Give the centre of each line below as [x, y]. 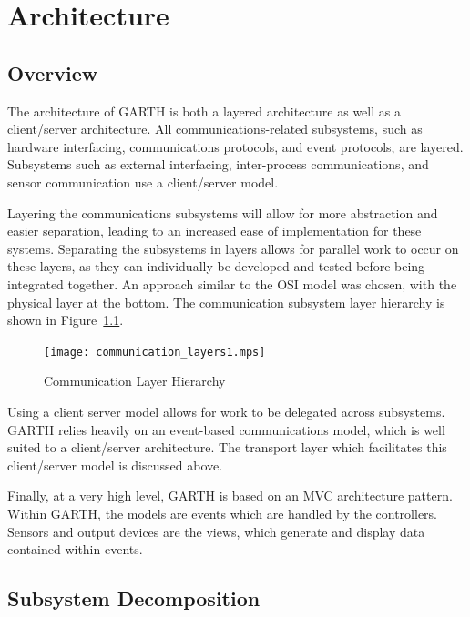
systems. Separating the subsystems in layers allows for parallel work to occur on [233, 248]
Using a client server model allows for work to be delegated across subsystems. [226, 411]
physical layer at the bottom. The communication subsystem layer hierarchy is [226, 302]
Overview [53, 72]
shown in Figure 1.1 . [66, 320]
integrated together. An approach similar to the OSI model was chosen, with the [232, 283]
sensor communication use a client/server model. [143, 182]
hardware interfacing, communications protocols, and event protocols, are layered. [235, 146]
